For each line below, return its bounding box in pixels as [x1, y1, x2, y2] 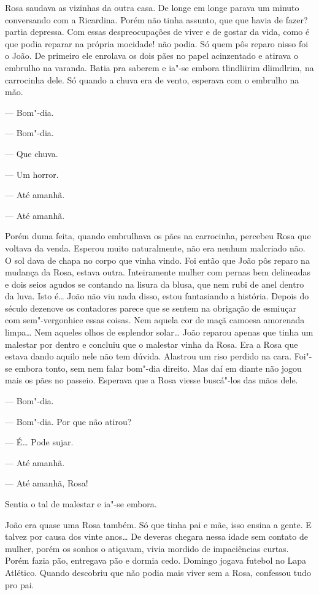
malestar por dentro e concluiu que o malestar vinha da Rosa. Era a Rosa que [5, 337, 298, 350]
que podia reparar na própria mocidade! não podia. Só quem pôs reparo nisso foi [5, 37, 309, 50]
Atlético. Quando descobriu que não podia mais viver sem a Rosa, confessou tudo [5, 566, 311, 578]
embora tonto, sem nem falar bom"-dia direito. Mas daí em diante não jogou [15, 361, 302, 374]
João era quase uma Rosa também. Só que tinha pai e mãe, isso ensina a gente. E [5, 518, 312, 531]
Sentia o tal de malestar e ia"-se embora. [5, 497, 157, 510]
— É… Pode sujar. [5, 436, 74, 448]
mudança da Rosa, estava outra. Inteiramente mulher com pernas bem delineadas [5, 266, 311, 278]
